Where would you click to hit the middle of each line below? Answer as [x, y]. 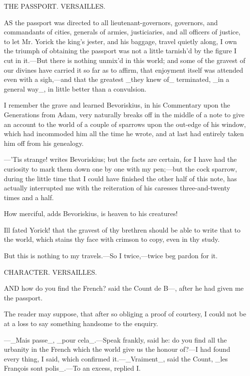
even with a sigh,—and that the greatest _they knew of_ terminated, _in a [117, 79]
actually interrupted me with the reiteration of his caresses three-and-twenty [117, 188]
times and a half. [29, 197]
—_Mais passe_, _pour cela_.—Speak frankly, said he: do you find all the [115, 339]
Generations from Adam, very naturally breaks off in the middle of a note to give [124, 114]
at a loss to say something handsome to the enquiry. [81, 323]
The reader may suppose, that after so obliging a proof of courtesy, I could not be [125, 314]
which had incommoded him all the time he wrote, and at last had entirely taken [124, 133]
